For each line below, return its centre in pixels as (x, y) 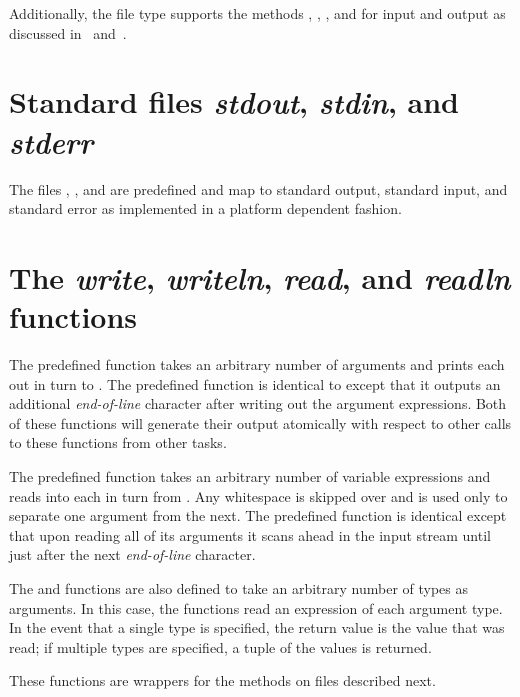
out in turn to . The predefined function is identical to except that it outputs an (255, 383)
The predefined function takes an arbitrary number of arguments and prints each (257, 364)
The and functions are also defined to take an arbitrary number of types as (239, 587)
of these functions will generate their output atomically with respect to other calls (260, 422)
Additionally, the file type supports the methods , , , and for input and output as (257, 13)
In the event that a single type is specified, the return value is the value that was (257, 627)
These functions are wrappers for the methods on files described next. (222, 680)
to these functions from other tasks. (118, 442)
